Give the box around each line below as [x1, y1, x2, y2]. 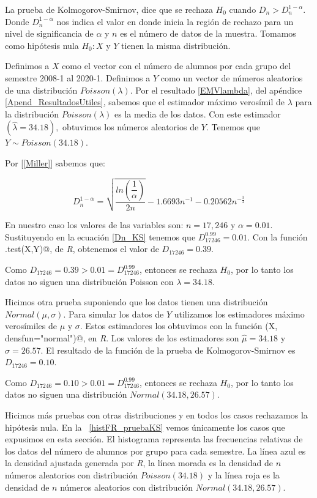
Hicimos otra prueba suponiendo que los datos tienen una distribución [5, 295, 268, 308]
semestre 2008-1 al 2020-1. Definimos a [5, 71, 151, 84]
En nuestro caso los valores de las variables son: [5, 218, 184, 231]
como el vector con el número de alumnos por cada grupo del [62, 59, 291, 72]
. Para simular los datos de [63, 307, 164, 320]
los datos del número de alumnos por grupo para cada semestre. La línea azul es [5, 444, 306, 457]
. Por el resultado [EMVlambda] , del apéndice [130, 83, 302, 96]
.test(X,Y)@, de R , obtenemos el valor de [5, 242, 159, 255]
